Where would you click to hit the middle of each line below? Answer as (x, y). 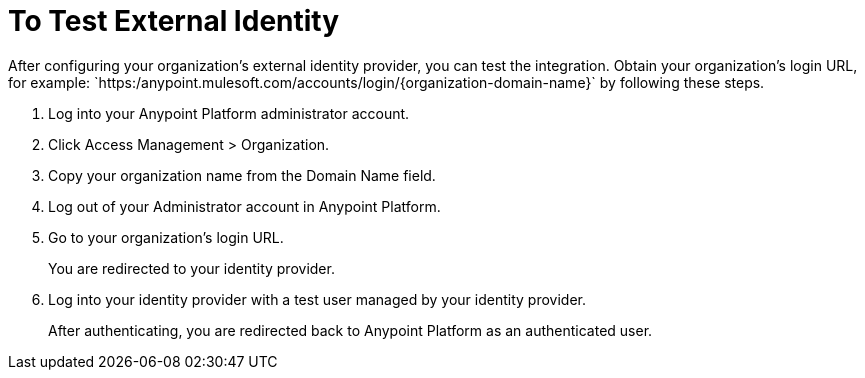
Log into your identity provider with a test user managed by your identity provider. (317, 299)
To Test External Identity (174, 21)
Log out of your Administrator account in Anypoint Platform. (244, 206)
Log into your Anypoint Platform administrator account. (229, 113)
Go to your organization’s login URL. (166, 237)
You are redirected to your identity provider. (191, 268)
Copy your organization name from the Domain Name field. (242, 175)
